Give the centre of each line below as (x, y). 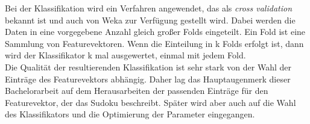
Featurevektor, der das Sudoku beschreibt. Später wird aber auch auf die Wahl (150, 102)
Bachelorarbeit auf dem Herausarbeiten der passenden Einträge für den (137, 91)
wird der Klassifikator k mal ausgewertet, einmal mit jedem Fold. (125, 55)
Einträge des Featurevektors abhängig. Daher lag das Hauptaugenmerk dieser (148, 79)
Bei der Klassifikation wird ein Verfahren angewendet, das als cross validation (149, 8)
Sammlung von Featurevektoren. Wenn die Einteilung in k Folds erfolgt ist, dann (154, 43)
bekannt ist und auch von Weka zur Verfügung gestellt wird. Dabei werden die (150, 20)
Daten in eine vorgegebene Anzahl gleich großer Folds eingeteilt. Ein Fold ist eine (155, 32)
